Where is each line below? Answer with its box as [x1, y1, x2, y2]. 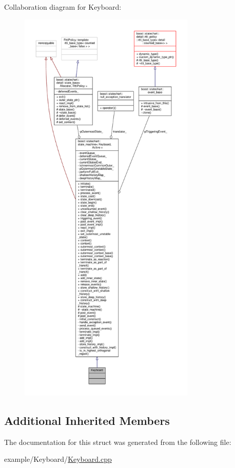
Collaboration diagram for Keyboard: [4, 2, 122, 12]
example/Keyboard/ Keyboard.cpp [4, 454, 112, 464]
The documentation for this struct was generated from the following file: [4, 436, 231, 447]
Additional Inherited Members [4, 412, 170, 428]
